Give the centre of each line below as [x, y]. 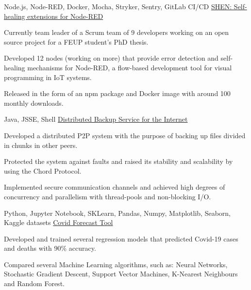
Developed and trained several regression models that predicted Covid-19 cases [121, 238]
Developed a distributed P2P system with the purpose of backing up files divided [125, 135]
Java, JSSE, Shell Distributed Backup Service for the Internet [96, 119]
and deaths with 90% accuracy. [50, 248]
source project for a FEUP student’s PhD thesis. [76, 41]
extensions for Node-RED [65, 16]
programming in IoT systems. [48, 77]
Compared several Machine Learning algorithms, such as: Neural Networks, [116, 264]
